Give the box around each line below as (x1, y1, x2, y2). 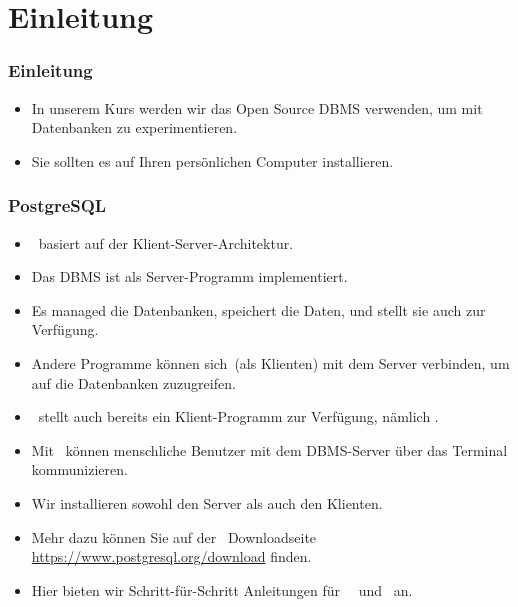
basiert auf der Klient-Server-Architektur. (38, 232, 294, 253)
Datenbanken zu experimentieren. (31, 117, 238, 138)
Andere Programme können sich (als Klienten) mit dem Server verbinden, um (31, 352, 510, 373)
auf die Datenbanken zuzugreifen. (31, 372, 236, 393)
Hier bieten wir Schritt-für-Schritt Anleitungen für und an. (31, 579, 413, 600)
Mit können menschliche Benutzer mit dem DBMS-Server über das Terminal (31, 439, 508, 460)
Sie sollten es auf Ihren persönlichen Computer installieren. (31, 150, 394, 171)
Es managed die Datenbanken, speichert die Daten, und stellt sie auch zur (31, 299, 486, 320)
